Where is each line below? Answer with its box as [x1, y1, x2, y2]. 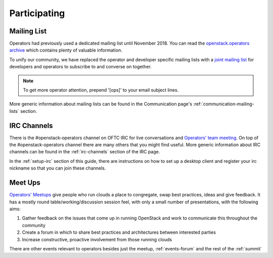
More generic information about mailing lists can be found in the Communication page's [9, 101, 192, 107]
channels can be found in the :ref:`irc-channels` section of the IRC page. [9, 149, 160, 155]
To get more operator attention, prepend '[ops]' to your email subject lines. [23, 87, 179, 93]
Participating [9, 8, 65, 19]
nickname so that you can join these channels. [9, 165, 106, 171]
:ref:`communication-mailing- [193, 101, 255, 107]
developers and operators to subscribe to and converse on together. [9, 64, 152, 70]
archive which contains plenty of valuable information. [9, 47, 122, 53]
